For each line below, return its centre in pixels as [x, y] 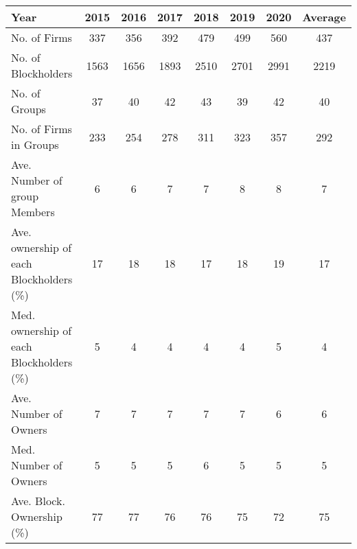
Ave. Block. [38, 501]
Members [33, 212]
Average [324, 17]
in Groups [35, 144]
